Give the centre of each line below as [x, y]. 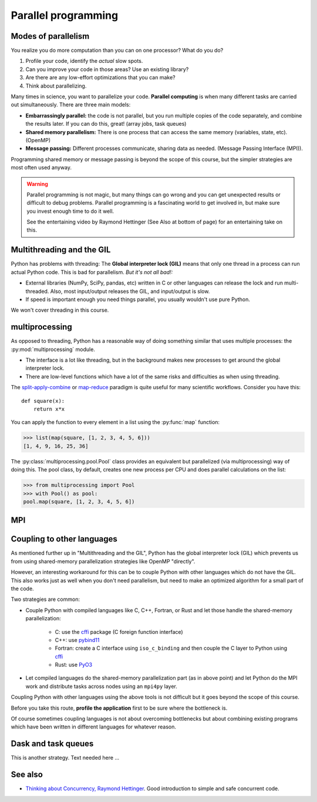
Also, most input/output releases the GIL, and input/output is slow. [130, 291]
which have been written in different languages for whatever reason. [93, 727]
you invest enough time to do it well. [70, 211]
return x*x [49, 409]
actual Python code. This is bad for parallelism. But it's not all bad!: [92, 272]
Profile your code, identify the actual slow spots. [84, 61]
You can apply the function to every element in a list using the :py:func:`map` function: [115, 422]
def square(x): [43, 401]
